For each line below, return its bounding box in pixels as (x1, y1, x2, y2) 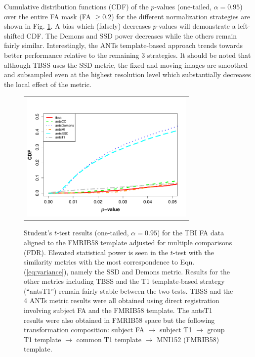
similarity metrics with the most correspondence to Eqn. (24, 257, 195, 267)
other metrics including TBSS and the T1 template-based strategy (24, 276, 225, 286)
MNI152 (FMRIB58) (156, 334, 219, 344)
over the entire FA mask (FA (4, 11, 91, 21)
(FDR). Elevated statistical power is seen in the (24, 247, 168, 257)
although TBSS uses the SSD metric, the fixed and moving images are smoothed (4, 59, 248, 70)
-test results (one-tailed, (56, 227, 129, 238)
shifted (4, 30, 24, 41)
